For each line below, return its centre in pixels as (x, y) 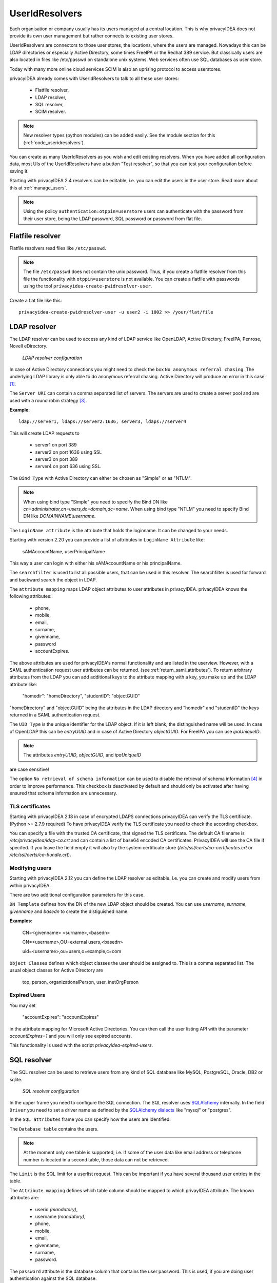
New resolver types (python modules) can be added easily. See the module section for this (119, 135)
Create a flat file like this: (36, 300)
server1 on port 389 (56, 445)
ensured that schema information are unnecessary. (63, 793)
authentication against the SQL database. (53, 1278)
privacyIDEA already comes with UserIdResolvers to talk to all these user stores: (94, 78)
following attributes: (31, 596)
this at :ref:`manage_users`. (38, 188)
